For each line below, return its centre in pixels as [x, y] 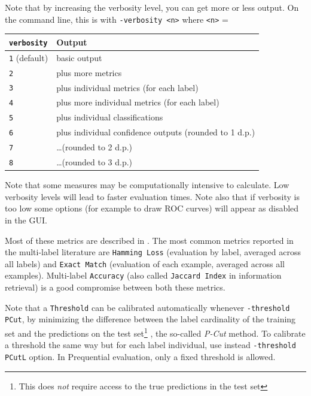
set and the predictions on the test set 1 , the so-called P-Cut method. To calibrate [155, 332]
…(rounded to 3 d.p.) [94, 162]
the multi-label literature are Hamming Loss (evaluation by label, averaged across [153, 252]
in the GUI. [26, 220]
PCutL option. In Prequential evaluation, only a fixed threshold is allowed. [140, 356]
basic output [79, 57]
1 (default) [29, 57]
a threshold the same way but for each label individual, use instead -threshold [150, 345]
